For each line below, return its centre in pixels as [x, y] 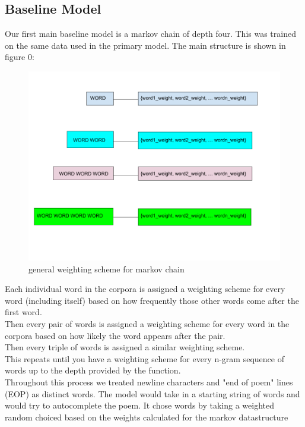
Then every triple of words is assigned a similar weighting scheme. [125, 347]
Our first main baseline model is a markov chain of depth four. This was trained [150, 34]
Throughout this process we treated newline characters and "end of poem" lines [149, 382]
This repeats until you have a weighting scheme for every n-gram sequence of [144, 358]
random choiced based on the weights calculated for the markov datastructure [147, 417]
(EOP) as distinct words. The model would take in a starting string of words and [152, 393]
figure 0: [20, 57]
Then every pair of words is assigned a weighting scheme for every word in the [147, 323]
